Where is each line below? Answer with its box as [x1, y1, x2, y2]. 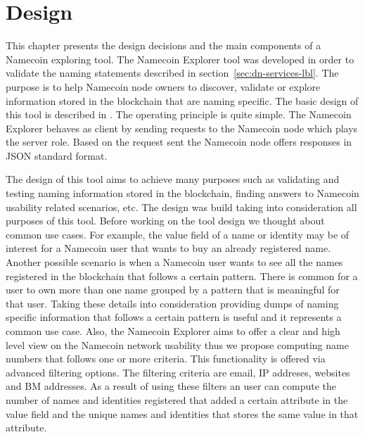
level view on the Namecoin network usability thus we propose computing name [6, 337, 349, 352]
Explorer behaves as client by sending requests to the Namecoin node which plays [6, 120, 358, 135]
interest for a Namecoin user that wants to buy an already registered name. [6, 241, 331, 255]
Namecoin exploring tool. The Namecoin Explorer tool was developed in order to [6, 51, 354, 66]
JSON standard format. [6, 148, 108, 163]
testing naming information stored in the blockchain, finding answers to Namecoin [6, 186, 359, 201]
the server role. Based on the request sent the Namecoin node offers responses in [6, 134, 352, 149]
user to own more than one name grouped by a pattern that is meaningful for [6, 282, 340, 297]
